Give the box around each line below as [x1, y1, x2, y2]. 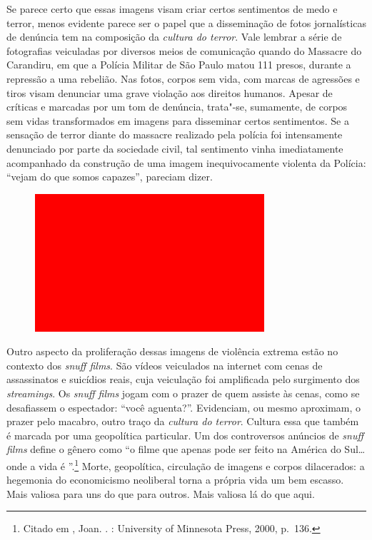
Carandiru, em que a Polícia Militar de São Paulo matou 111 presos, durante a [6, 57, 351, 72]
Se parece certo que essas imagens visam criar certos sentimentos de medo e [6, 1, 338, 16]
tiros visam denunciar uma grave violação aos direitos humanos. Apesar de [6, 85, 333, 100]
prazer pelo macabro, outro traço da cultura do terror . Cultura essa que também [6, 414, 359, 429]
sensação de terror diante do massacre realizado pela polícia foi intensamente [6, 127, 343, 142]
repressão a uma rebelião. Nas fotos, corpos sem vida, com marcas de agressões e [6, 71, 360, 86]
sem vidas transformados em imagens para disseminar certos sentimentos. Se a [6, 113, 350, 128]
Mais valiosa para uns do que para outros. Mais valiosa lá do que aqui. [6, 486, 315, 501]
